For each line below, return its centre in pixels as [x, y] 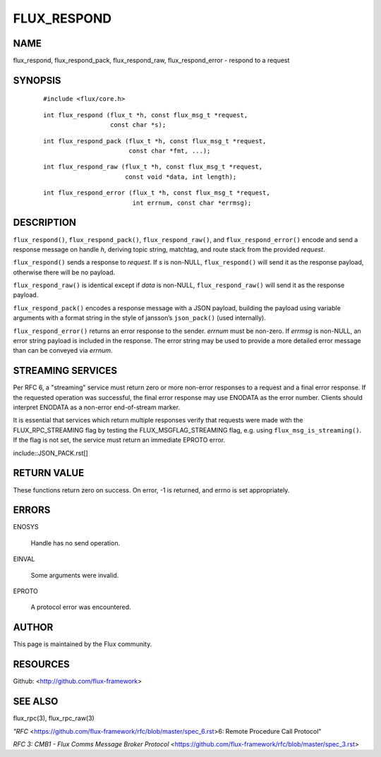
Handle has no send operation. [75, 543]
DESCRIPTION [45, 223]
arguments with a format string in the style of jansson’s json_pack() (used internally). [139, 318]
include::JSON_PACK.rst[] [50, 453]
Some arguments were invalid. [75, 575]
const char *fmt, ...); [169, 151]
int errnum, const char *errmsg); [192, 202]
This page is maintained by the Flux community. [83, 644]
